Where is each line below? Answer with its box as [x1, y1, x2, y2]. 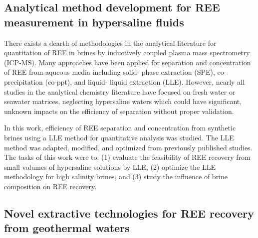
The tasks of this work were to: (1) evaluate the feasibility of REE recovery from [4, 152, 251, 162]
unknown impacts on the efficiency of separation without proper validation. [4, 106, 234, 116]
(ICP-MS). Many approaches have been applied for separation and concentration [4, 57, 251, 67]
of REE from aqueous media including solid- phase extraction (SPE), [4, 67, 215, 77]
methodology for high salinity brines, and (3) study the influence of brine [4, 171, 228, 182]
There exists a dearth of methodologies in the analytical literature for [4, 37, 217, 48]
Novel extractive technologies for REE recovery [4, 205, 255, 221]
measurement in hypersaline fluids [4, 14, 184, 29]
